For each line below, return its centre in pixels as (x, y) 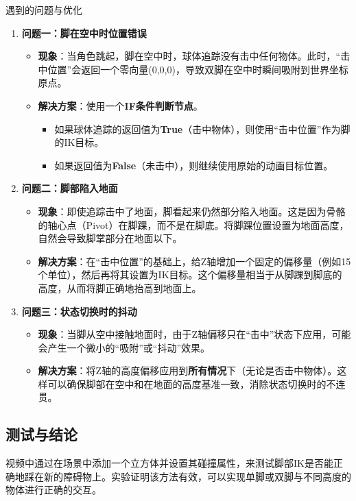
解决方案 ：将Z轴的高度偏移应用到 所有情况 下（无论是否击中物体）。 (188, 370)
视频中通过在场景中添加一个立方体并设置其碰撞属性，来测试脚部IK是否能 (169, 463)
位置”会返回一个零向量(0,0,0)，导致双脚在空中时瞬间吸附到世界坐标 (198, 69)
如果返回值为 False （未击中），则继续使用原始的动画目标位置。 (194, 165)
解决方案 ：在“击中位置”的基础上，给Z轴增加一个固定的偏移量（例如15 (194, 261)
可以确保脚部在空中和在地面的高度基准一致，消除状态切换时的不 (192, 383)
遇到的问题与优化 (44, 10)
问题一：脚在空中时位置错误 (84, 33)
